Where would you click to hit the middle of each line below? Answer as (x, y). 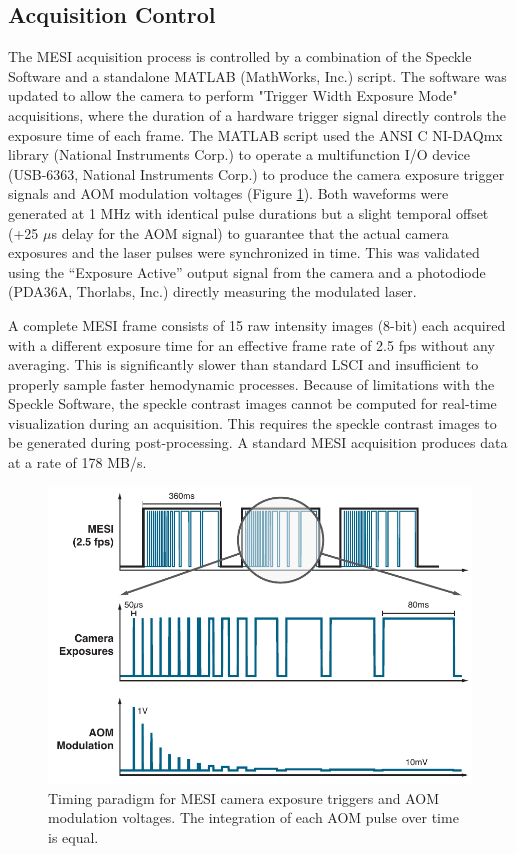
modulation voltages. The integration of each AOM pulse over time (253, 817)
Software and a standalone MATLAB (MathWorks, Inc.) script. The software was (257, 75)
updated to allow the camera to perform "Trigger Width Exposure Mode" (233, 95)
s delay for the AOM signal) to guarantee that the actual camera (250, 232)
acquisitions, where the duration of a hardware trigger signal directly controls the (257, 114)
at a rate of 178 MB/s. (77, 462)
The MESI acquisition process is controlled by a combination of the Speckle (240, 56)
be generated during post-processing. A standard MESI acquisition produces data (258, 442)
